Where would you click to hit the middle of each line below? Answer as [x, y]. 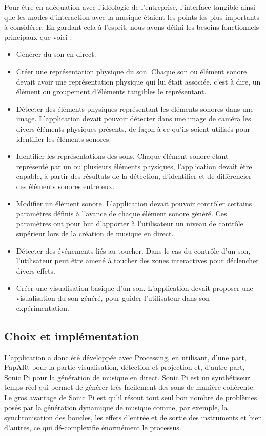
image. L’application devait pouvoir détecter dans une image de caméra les [134, 119]
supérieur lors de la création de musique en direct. [95, 233]
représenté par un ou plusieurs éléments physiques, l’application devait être [134, 166]
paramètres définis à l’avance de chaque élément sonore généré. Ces [121, 213]
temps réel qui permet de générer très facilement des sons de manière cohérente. [130, 387]
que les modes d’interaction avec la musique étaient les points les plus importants [132, 17]
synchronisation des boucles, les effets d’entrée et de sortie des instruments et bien [133, 417]
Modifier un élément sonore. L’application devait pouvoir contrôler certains [134, 203]
